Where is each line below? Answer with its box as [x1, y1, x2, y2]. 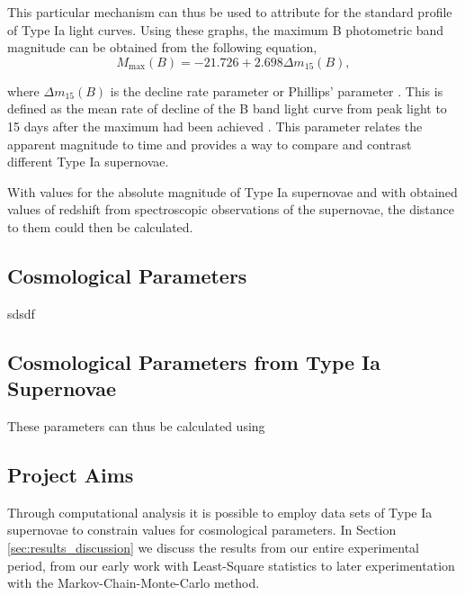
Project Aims [7, 460, 134, 488]
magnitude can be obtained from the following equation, [7, 38, 317, 57]
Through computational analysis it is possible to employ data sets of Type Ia [7, 502, 433, 521]
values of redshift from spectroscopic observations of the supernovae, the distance [7, 200, 455, 219]
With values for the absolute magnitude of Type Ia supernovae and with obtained [7, 182, 458, 201]
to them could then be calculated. [7, 217, 193, 236]
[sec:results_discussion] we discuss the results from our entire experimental [7, 537, 419, 556]
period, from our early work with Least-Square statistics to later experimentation [7, 555, 455, 574]
